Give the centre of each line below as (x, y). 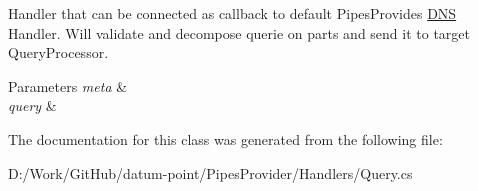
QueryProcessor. (58, 52)
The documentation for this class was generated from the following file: (225, 138)
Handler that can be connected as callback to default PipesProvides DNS (232, 13)
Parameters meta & (68, 85)
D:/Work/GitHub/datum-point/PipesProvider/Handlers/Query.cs (210, 172)
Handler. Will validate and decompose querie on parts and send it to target (239, 32)
